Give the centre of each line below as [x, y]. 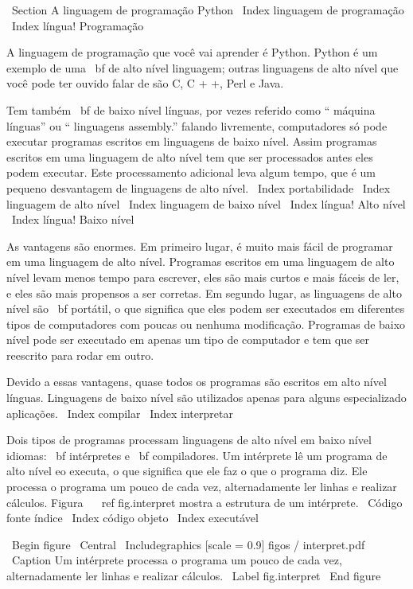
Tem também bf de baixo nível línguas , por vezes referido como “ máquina [191, 109]
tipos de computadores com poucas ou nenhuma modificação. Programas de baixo [206, 324]
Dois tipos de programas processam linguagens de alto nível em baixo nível [189, 440]
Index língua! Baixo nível [73, 219]
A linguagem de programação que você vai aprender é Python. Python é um [192, 52]
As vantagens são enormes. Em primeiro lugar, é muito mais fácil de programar [200, 246]
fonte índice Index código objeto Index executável [132, 518]
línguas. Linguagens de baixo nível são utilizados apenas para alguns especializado [206, 398]
